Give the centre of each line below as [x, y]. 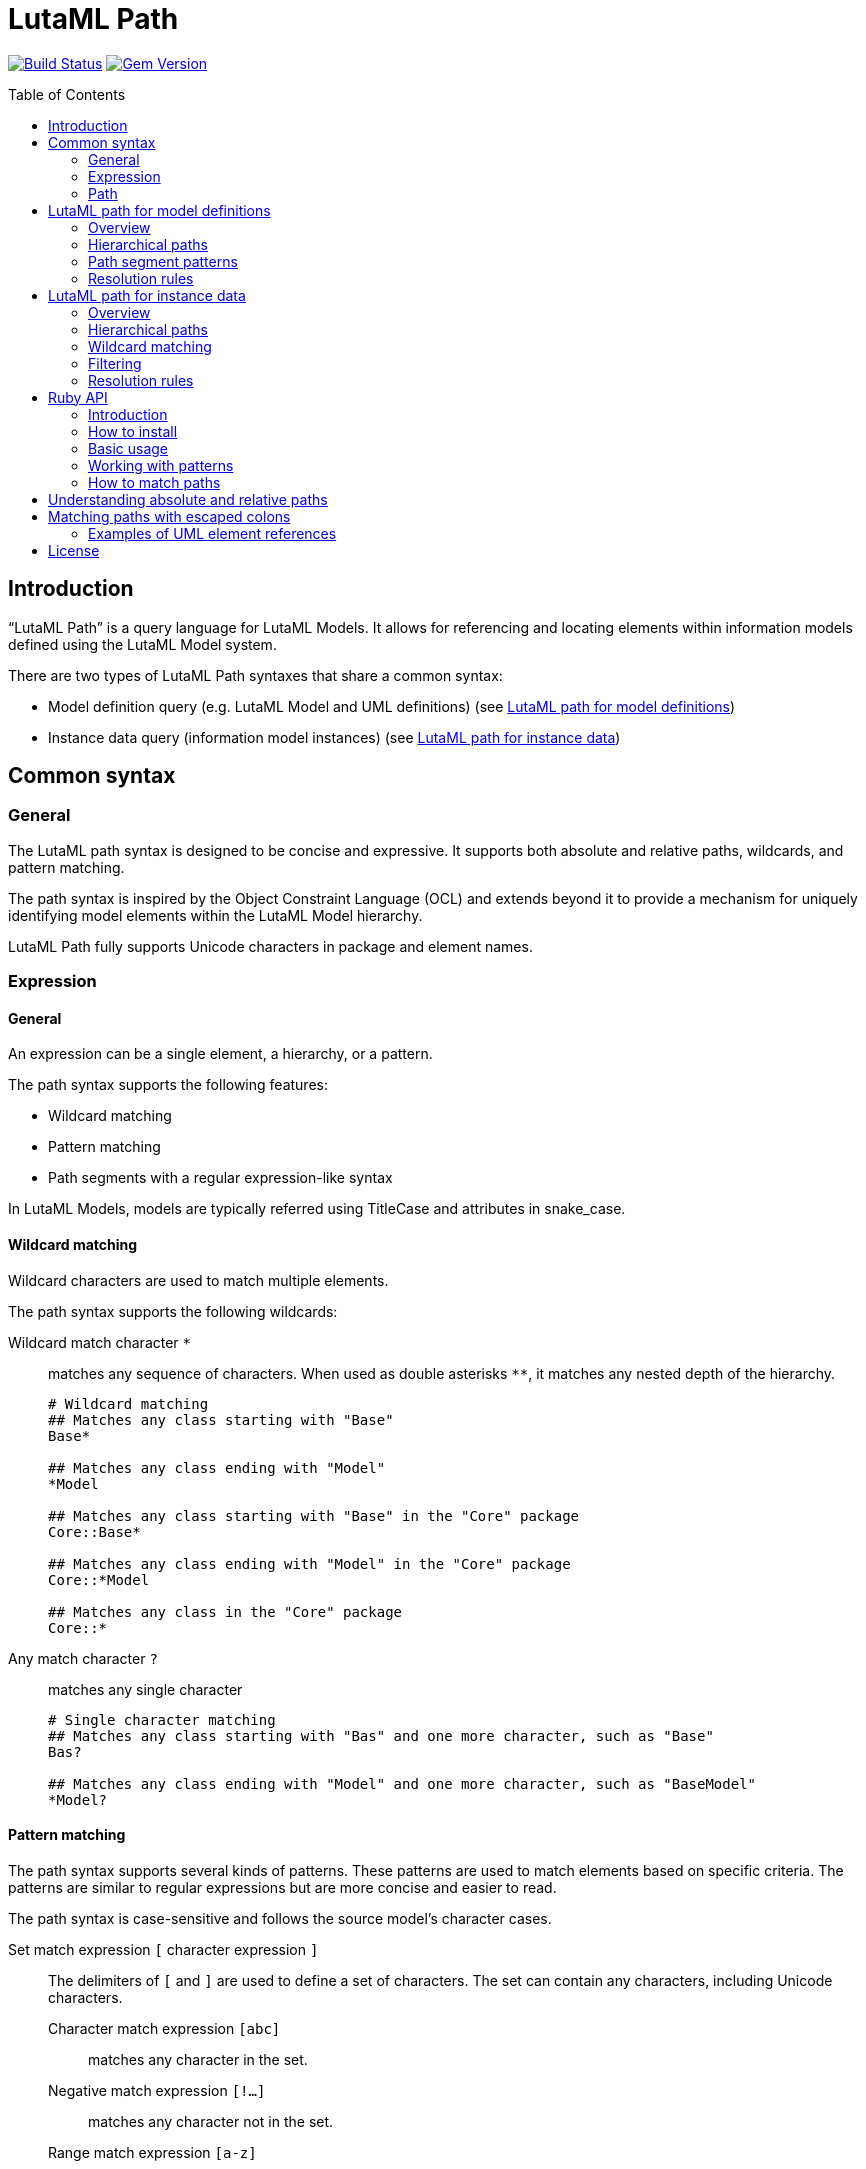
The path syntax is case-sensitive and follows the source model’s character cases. [280, 1918]
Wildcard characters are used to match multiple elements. [198, 1280]
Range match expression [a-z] [152, 2152]
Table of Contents [67, 94]
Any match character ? [83, 1658]
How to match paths [154, 482]
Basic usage [128, 448]
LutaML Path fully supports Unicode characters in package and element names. [270, 946]
